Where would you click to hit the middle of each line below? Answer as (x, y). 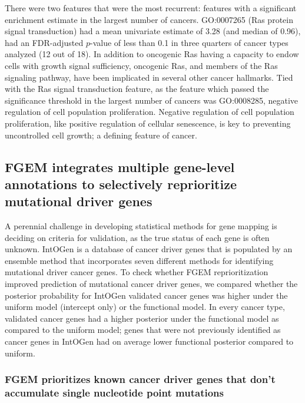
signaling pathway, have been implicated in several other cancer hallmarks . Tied (149, 77)
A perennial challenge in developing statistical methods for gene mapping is (141, 226)
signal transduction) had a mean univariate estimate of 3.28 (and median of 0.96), (153, 31)
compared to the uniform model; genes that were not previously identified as (143, 330)
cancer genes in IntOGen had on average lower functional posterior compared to (149, 341)
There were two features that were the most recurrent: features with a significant (151, 8)
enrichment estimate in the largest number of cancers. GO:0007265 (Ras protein (149, 19)
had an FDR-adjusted (44, 42)
